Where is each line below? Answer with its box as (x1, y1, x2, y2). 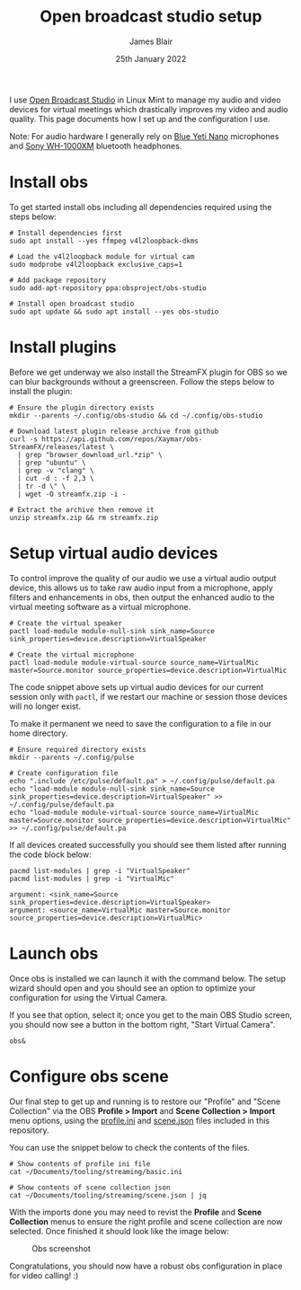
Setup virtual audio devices (9, 543, 218, 563)
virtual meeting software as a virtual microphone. (9, 601, 191, 612)
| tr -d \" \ (17, 482, 66, 490)
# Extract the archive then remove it (9, 505, 155, 514)
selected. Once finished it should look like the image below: (9, 1225, 230, 1236)
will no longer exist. (9, 701, 82, 711)
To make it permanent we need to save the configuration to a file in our (9, 718, 272, 729)
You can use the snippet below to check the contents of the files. (9, 1142, 250, 1153)
